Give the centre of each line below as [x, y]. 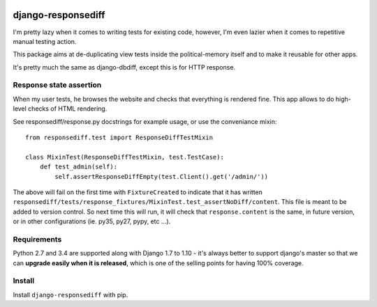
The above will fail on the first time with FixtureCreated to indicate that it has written [138, 192]
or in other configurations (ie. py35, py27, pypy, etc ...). [92, 221]
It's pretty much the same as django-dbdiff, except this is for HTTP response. [124, 67]
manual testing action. [45, 41]
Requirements [37, 239]
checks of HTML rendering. [68, 109]
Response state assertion [57, 85]
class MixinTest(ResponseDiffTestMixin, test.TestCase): [125, 157]
